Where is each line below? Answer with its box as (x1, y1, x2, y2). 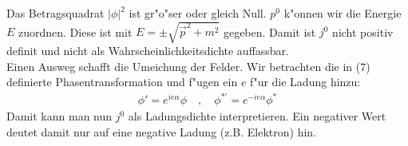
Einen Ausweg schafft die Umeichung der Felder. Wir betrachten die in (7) (6, 57, 370, 74)
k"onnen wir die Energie (283, 5, 402, 21)
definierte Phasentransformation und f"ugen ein (6, 73, 238, 90)
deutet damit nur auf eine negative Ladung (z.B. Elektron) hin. (6, 124, 317, 140)
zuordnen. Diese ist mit (18, 23, 133, 40)
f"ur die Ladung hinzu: (250, 73, 361, 90)
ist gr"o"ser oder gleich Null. (129, 5, 267, 21)
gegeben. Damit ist (223, 23, 316, 40)
